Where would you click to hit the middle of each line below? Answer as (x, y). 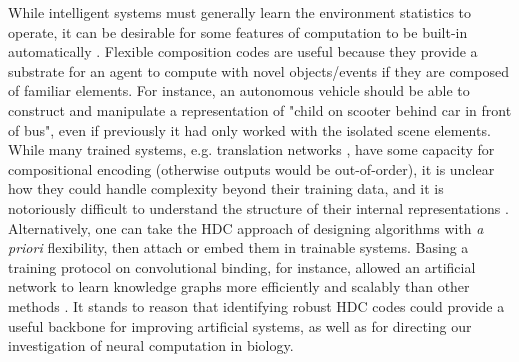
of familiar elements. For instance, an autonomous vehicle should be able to (239, 90)
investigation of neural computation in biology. (151, 345)
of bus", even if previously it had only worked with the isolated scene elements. (249, 129)
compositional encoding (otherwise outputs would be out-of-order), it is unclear (251, 168)
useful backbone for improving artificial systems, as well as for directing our (240, 325)
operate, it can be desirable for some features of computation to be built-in (238, 31)
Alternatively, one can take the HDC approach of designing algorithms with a (246, 227)
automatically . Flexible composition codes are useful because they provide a (243, 51)
